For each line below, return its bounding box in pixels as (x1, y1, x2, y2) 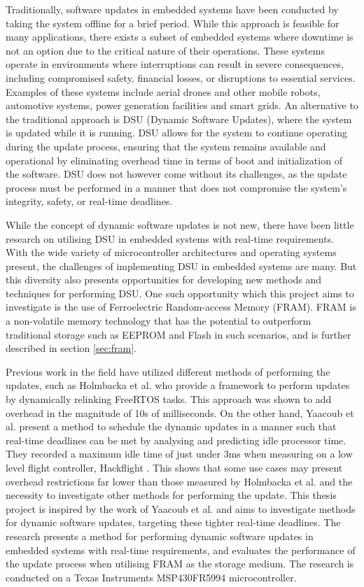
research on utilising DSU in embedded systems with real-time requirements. (6, 231, 335, 246)
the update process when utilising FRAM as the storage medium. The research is (6, 556, 354, 571)
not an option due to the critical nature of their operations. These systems (6, 43, 325, 57)
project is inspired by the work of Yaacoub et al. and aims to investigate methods (6, 501, 356, 516)
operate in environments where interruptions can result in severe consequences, (6, 57, 344, 71)
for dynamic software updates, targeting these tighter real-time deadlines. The (6, 515, 341, 530)
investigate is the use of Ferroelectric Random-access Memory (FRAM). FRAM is (6, 299, 356, 314)
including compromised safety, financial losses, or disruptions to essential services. (6, 70, 356, 85)
